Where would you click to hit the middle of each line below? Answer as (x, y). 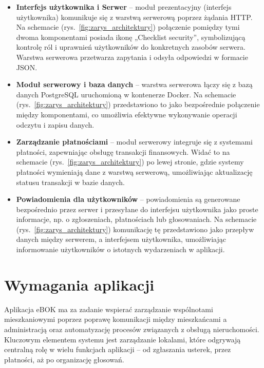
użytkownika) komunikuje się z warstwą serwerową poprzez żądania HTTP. (134, 17)
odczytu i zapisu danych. (55, 124)
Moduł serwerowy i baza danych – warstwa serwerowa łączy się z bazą (134, 84)
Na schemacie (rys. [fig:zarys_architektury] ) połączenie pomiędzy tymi (128, 27)
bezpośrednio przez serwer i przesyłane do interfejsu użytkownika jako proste (137, 209)
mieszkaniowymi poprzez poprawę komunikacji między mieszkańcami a (116, 319)
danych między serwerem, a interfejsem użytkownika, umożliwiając (121, 239)
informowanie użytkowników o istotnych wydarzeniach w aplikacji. (120, 249)
